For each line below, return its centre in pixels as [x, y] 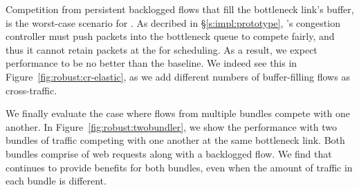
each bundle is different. [56, 181]
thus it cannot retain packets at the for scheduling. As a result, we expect [162, 49]
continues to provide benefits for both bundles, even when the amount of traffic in [179, 167]
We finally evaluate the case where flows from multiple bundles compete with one [178, 113]
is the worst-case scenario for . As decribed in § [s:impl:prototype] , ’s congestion [173, 22]
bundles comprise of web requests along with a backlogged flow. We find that [169, 153]
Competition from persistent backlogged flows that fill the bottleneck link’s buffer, [180, 9]
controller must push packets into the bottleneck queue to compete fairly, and [170, 36]
